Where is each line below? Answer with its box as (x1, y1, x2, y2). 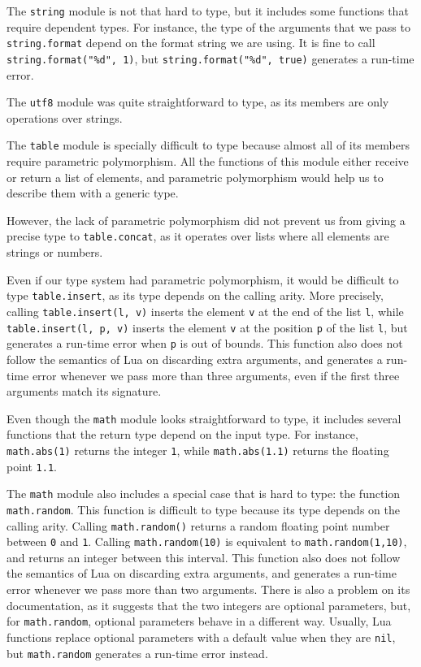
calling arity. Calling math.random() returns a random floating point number (7, 517, 390, 534)
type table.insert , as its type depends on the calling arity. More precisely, (7, 287, 384, 304)
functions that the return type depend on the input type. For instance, (7, 426, 358, 443)
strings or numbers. (7, 244, 103, 261)
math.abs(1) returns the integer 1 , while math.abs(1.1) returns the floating (7, 441, 389, 458)
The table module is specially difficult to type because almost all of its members (7, 136, 410, 154)
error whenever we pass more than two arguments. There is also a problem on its (7, 581, 410, 598)
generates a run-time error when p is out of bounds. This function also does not (7, 335, 403, 352)
